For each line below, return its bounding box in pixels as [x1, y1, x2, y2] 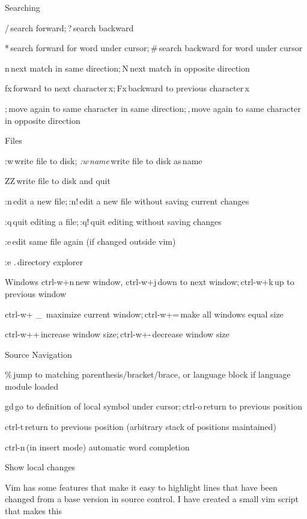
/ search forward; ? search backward [5, 21, 134, 34]
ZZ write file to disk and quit [5, 174, 111, 187]
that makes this [5, 505, 62, 517]
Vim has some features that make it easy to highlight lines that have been [5, 481, 278, 493]
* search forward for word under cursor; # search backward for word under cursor [5, 41, 303, 54]
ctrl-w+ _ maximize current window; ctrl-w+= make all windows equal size [5, 307, 284, 320]
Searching [5, 1, 40, 13]
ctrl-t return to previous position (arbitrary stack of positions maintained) [5, 420, 276, 433]
